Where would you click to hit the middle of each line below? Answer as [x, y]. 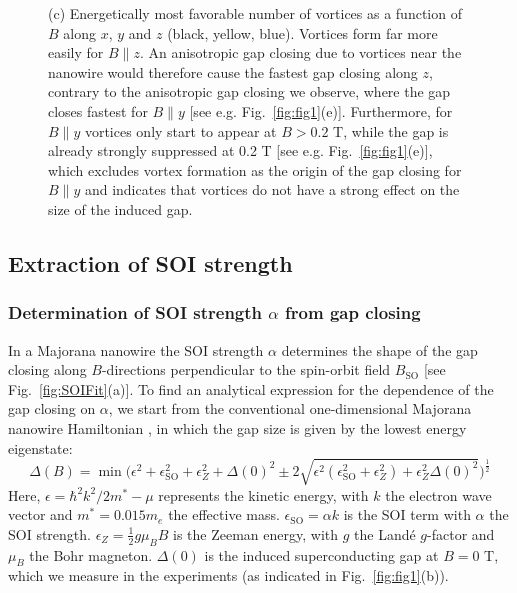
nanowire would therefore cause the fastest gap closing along [233, 71]
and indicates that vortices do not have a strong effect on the [272, 189]
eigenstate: [40, 447]
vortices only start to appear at [180, 130]
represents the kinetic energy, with [263, 494]
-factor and [461, 533]
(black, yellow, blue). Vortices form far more [302, 32]
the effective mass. [224, 514]
